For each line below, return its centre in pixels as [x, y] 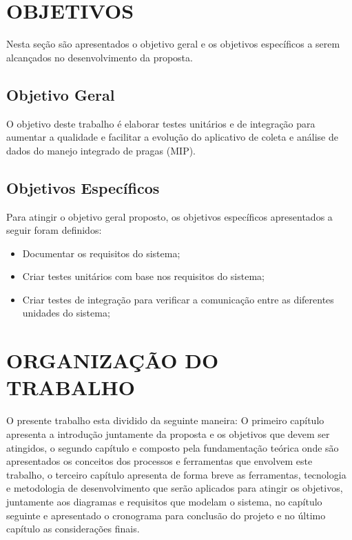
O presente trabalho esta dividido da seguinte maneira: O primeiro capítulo [165, 420]
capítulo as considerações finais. [73, 529]
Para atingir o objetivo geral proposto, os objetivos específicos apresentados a [169, 216]
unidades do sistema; [66, 313]
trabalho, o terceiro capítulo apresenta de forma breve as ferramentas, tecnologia [176, 474]
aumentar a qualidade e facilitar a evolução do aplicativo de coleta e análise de [172, 137]
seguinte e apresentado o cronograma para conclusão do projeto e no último [166, 515]
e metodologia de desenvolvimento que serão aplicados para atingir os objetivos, [175, 488]
